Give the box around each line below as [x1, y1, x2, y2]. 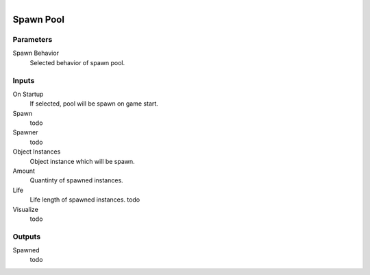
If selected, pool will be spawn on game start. [29, 99, 159, 108]
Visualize [12, 205, 39, 213]
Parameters [12, 34, 53, 44]
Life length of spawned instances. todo [29, 195, 140, 204]
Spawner [12, 128, 38, 136]
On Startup [12, 90, 44, 98]
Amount [12, 167, 36, 175]
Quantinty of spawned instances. [29, 176, 123, 184]
